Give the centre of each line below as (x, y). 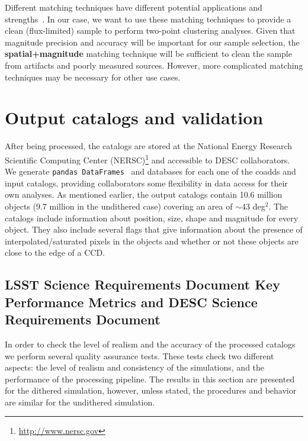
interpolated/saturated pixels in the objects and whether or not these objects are (152, 241)
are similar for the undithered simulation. (80, 402)
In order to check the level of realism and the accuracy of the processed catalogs (150, 344)
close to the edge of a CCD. (55, 252)
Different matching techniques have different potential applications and (134, 7)
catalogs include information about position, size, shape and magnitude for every (152, 218)
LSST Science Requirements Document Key (142, 284)
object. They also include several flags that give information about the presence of (154, 229)
